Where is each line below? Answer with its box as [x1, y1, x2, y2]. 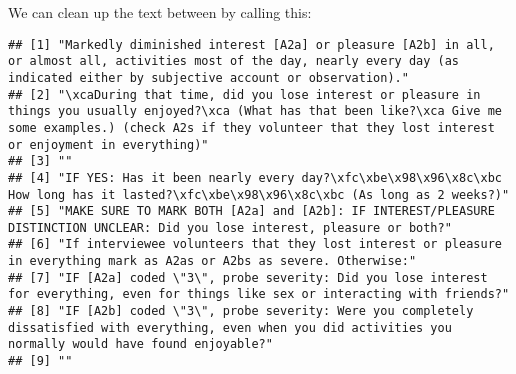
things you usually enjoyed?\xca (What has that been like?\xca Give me [8, 104, 502, 119]
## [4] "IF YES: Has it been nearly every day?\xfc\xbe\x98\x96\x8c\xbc [8, 170, 502, 185]
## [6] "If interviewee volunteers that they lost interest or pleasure [8, 237, 502, 252]
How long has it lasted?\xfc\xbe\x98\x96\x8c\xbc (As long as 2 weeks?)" [8, 187, 510, 202]
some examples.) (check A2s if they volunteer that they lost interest [8, 120, 495, 135]
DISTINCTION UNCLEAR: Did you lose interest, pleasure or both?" [8, 220, 452, 235]
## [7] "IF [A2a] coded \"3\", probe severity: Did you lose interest [8, 270, 488, 285]
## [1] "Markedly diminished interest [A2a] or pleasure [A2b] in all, [8, 37, 495, 52]
